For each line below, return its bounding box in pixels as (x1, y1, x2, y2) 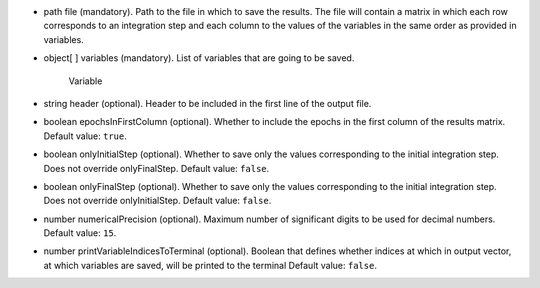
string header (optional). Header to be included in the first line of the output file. (43, 97, 372, 109)
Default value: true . (43, 130, 127, 142)
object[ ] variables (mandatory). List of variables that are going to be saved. (43, 52, 355, 64)
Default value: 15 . (43, 227, 117, 239)
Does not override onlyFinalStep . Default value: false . (43, 162, 270, 174)
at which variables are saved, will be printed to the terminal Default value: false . (43, 259, 377, 271)
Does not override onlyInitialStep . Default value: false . (43, 195, 272, 207)
